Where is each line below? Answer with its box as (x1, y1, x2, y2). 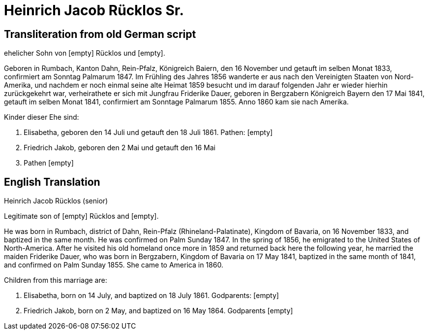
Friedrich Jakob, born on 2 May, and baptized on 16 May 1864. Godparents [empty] (24, 306, 293, 315)
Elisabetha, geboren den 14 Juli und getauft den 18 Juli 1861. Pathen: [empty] (24, 128, 273, 137)
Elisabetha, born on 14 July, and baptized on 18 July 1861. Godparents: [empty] (24, 291, 279, 300)
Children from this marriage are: (4, 276, 107, 285)
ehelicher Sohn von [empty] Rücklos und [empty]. (4, 49, 165, 58)
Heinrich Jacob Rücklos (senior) (4, 197, 108, 205)
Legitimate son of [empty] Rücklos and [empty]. (4, 212, 159, 221)
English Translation (4, 175, 100, 188)
